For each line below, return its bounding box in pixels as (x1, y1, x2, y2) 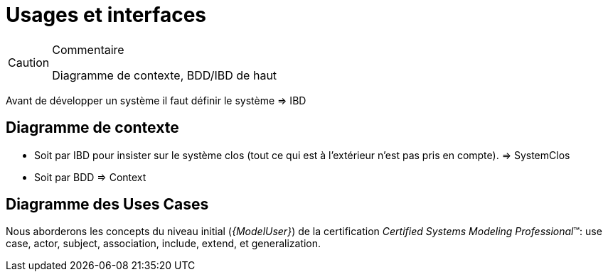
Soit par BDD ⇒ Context (34, 170, 146, 183)
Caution (8, 55, 50, 70)
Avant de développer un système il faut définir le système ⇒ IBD (6, 94, 306, 107)
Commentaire (52, 42, 124, 57)
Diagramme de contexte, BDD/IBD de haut (52, 67, 277, 82)
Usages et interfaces (6, 3, 206, 27)
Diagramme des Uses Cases (6, 195, 209, 214)
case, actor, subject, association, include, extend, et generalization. (6, 237, 321, 250)
